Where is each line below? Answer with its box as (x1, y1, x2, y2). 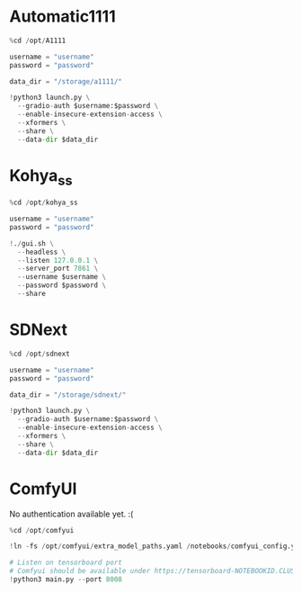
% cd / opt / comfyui (9, 526, 75, 535)
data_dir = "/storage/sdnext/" (9, 390, 127, 400)
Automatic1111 (9, 6, 116, 27)
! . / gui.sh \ (9, 238, 54, 248)
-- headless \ (17, 247, 67, 256)
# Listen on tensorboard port (9, 558, 123, 568)
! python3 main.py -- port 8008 (9, 575, 123, 584)
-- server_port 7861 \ (17, 264, 99, 274)
